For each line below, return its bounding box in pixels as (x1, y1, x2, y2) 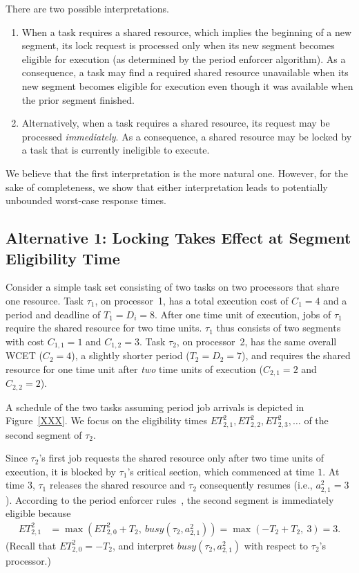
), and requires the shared (242, 348, 351, 363)
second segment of (6, 427, 82, 442)
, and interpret (112, 538, 175, 552)
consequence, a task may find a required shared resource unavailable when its (21, 65, 349, 80)
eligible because (6, 506, 71, 520)
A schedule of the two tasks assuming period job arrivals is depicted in (6, 399, 304, 414)
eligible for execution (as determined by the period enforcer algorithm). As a (21, 51, 346, 66)
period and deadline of (6, 307, 101, 321)
